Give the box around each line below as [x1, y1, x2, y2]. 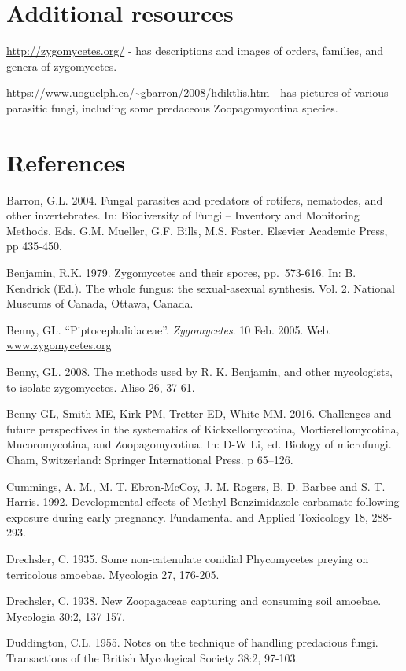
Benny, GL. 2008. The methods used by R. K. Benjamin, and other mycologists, [6, 363, 393, 379]
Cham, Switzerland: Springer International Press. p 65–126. [6, 451, 293, 467]
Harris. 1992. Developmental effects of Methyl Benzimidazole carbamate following [6, 493, 400, 510]
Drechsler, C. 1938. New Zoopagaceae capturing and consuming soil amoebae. [6, 592, 382, 609]
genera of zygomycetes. [6, 57, 117, 74]
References [6, 146, 126, 178]
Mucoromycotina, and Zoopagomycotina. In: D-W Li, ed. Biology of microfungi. [6, 436, 392, 452]
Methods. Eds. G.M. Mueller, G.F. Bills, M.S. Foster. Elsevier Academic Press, [6, 222, 388, 238]
